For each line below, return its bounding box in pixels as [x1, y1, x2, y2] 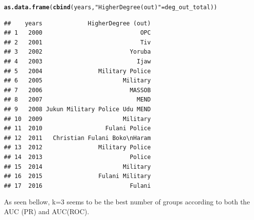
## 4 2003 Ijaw [4, 58, 151, 65]
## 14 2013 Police [4, 153, 151, 160]
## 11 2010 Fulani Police [4, 125, 151, 132]
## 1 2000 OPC [4, 29, 151, 37]
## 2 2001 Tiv [4, 39, 151, 46]
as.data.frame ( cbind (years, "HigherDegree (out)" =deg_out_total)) [4, 4, 217, 11]
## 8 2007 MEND [4, 96, 151, 103]
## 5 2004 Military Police [4, 67, 151, 75]
